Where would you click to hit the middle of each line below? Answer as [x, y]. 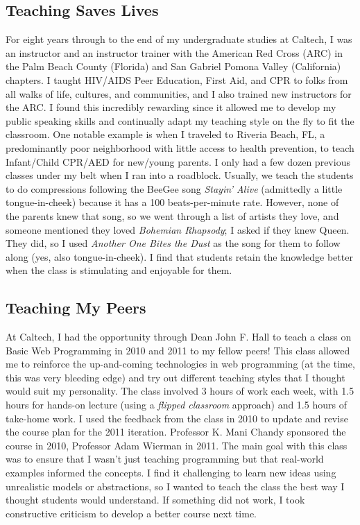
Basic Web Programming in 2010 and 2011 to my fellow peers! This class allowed [178, 350]
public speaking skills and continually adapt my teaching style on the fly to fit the [180, 120]
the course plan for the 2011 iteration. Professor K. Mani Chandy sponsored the [176, 432]
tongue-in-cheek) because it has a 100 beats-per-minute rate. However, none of [172, 202]
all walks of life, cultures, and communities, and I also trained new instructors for [179, 93]
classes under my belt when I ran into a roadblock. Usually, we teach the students [180, 175]
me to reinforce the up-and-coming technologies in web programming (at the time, [180, 364]
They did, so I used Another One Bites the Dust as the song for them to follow [173, 243]
